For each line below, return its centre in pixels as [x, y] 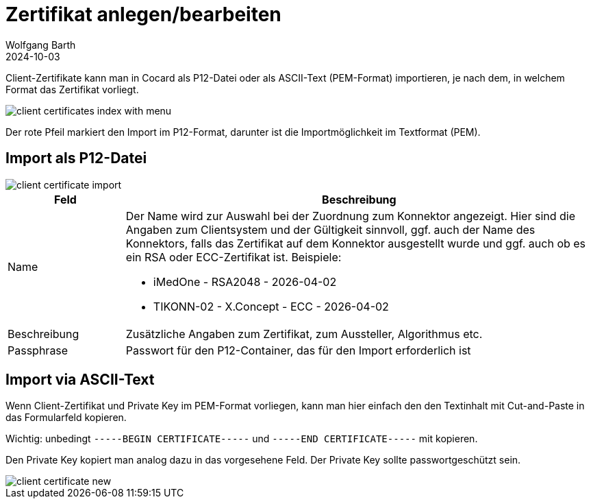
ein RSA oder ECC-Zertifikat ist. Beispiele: [234, 257]
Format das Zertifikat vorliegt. [72, 89]
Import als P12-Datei [76, 158]
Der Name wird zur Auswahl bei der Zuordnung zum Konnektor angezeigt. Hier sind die [351, 216]
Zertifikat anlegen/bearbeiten [143, 14]
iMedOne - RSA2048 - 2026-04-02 [245, 281]
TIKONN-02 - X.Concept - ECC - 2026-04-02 [271, 306]
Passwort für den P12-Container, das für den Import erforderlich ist [298, 350]
